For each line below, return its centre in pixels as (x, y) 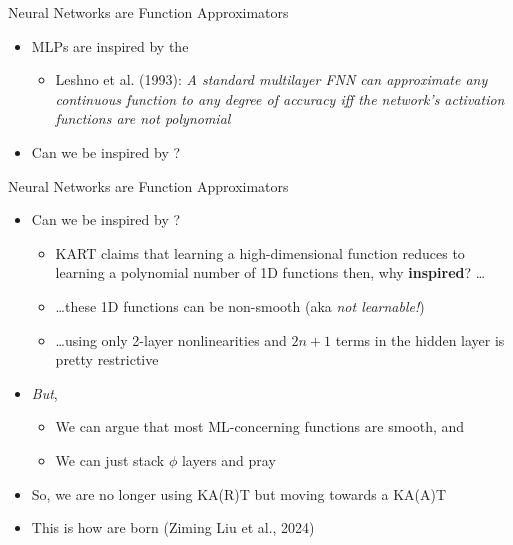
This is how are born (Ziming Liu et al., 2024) (173, 527)
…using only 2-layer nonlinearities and (171, 339)
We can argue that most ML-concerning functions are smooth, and (260, 426)
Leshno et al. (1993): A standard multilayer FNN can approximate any (271, 79)
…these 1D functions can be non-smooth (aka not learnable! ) (240, 305)
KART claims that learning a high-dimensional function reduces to (260, 252)
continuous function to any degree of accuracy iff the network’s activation (280, 98)
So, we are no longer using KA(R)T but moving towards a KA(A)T (239, 493)
